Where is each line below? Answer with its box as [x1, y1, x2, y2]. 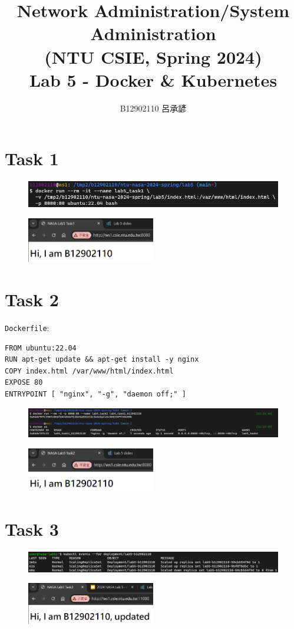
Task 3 [5, 517, 59, 540]
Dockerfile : [5, 321, 49, 333]
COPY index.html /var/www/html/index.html [5, 366, 174, 375]
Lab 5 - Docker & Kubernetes [29, 67, 278, 91]
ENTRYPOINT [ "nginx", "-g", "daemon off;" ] [5, 389, 186, 398]
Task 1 [5, 146, 59, 171]
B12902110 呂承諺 [120, 101, 187, 114]
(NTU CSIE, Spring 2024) [44, 44, 262, 68]
